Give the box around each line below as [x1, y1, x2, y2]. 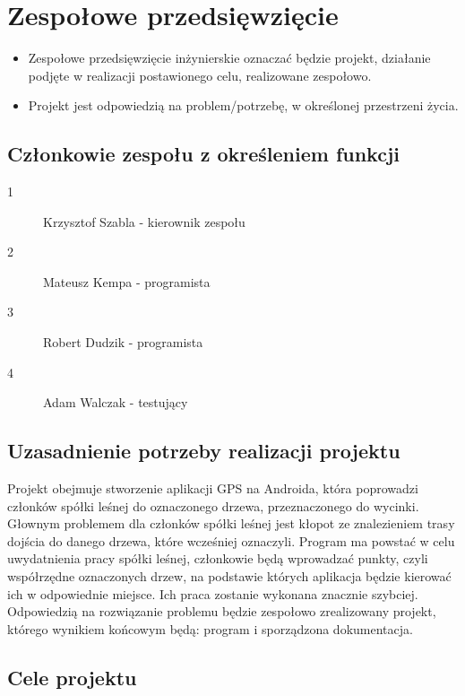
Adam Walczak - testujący [43, 393, 188, 412]
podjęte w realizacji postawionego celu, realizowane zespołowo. [28, 65, 372, 84]
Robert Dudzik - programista [43, 333, 203, 352]
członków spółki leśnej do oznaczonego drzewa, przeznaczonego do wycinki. [7, 496, 419, 515]
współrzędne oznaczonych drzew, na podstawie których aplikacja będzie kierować [7, 567, 452, 586]
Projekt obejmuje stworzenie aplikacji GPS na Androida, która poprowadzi [7, 479, 418, 498]
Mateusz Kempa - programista [43, 272, 211, 291]
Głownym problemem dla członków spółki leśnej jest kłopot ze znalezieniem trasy [7, 514, 455, 533]
